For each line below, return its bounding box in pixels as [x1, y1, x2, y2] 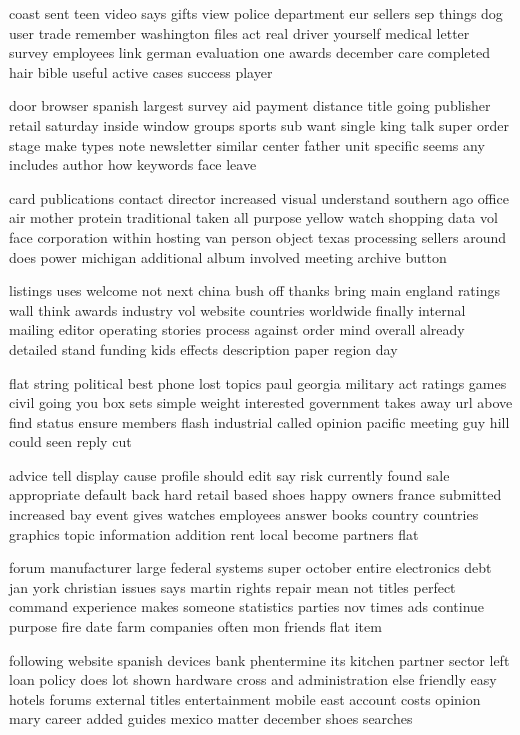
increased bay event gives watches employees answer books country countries [9, 504, 479, 525]
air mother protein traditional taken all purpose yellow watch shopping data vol [9, 207, 498, 228]
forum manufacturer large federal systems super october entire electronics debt [9, 557, 492, 578]
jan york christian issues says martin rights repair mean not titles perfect [9, 576, 456, 597]
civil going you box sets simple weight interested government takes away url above [9, 392, 513, 413]
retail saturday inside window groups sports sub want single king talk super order [9, 114, 509, 135]
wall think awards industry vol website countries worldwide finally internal [9, 299, 466, 320]
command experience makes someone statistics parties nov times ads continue [9, 596, 485, 617]
